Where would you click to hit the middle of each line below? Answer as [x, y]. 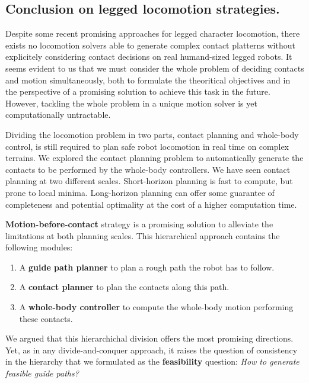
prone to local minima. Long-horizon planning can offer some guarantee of [140, 192]
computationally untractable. [58, 115]
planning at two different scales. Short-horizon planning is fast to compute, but [149, 181]
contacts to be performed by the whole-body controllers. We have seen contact [148, 169]
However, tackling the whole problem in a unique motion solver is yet [131, 103]
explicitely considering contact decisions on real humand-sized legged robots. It [149, 57]
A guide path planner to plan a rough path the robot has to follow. [147, 267]
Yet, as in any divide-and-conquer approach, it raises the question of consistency [152, 350]
